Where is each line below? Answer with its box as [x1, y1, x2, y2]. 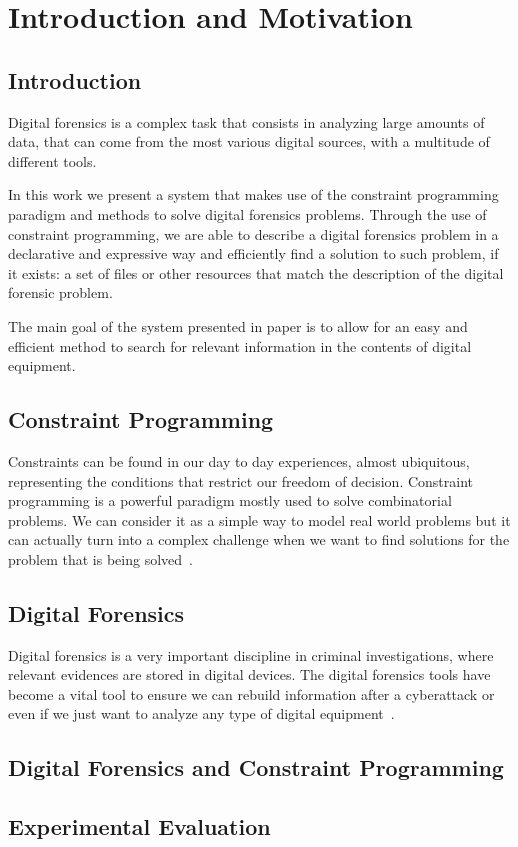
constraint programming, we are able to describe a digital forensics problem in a [8, 223, 499, 244]
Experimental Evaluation [8, 811, 271, 842]
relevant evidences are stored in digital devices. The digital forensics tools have [8, 664, 491, 685]
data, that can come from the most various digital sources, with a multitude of [8, 131, 490, 152]
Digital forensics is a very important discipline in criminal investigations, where [8, 644, 494, 665]
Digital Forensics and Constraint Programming [8, 752, 504, 783]
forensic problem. [8, 282, 113, 303]
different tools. [8, 150, 97, 171]
